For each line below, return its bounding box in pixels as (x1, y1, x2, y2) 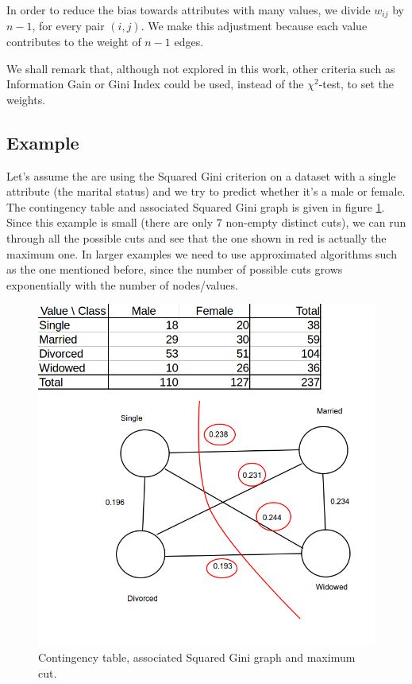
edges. (174, 33, 204, 50)
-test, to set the (318, 76, 394, 92)
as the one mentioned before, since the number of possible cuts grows (6, 261, 343, 278)
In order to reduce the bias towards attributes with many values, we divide (6, 2, 371, 17)
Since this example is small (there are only (6, 214, 214, 231)
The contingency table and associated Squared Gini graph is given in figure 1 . (6, 198, 385, 215)
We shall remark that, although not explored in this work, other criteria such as (6, 60, 395, 76)
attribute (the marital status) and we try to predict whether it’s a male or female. (6, 183, 406, 200)
